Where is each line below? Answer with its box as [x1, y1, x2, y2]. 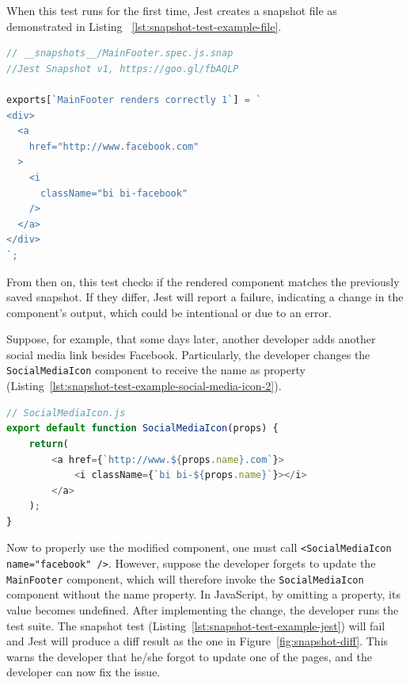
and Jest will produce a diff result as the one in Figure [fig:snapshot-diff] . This [6, 633, 389, 649]
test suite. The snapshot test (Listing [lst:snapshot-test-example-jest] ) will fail [6, 617, 385, 633]
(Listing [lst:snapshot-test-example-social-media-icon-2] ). [6, 377, 282, 394]
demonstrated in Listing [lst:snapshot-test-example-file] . [6, 17, 282, 34]
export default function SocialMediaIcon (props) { [6, 423, 279, 434]
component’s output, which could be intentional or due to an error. [6, 304, 332, 320]
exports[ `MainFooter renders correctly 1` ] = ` [6, 94, 262, 105]
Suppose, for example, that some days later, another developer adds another [6, 331, 376, 347]
